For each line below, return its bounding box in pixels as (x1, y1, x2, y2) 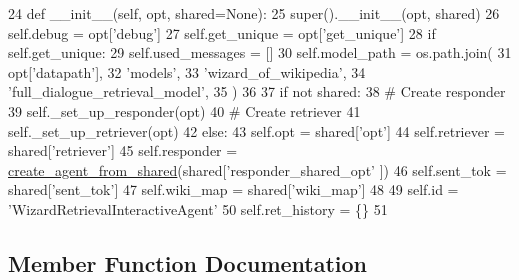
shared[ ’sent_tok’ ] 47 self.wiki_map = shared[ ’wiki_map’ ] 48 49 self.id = (8, 179, 459, 200)
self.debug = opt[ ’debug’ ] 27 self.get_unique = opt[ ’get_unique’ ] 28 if (8, 22, 436, 43)
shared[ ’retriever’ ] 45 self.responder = (8, 140, 238, 161)
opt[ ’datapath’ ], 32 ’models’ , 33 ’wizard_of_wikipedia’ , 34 (8, 61, 366, 82)
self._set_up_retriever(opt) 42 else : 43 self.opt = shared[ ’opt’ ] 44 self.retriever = (8, 120, 505, 141)
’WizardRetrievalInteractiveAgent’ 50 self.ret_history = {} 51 (8, 198, 388, 219)
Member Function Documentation (8, 247, 368, 278)
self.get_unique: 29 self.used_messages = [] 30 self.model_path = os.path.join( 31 (8, 42, 512, 63)
